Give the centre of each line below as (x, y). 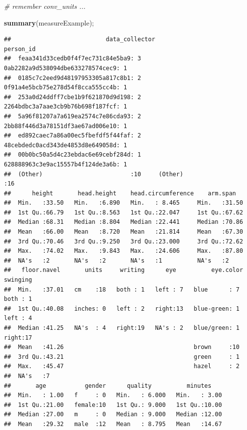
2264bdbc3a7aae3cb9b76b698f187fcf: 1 (66, 107)
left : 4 (18, 318)
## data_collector (80, 40)
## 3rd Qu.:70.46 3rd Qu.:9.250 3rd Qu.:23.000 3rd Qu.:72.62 (123, 241)
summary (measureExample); (49, 22)
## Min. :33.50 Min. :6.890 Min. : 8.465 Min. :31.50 (123, 203)
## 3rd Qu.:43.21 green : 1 (122, 357)
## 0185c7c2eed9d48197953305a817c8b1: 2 (73, 78)
